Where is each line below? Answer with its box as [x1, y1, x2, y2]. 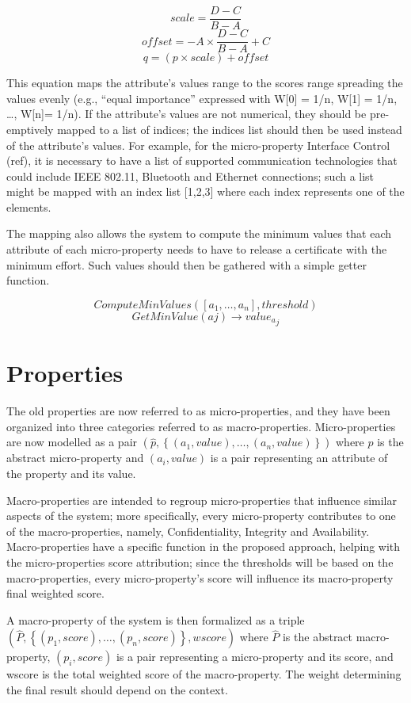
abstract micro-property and [6, 449, 144, 466]
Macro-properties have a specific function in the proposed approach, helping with [6, 538, 401, 555]
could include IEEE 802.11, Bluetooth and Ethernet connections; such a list [6, 167, 375, 184]
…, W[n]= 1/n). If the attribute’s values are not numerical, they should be [6, 105, 367, 122]
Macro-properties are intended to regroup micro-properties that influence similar [6, 491, 397, 508]
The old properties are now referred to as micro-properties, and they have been [6, 403, 390, 419]
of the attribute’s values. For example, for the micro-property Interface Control [6, 136, 390, 153]
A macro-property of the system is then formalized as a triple [6, 611, 305, 628]
